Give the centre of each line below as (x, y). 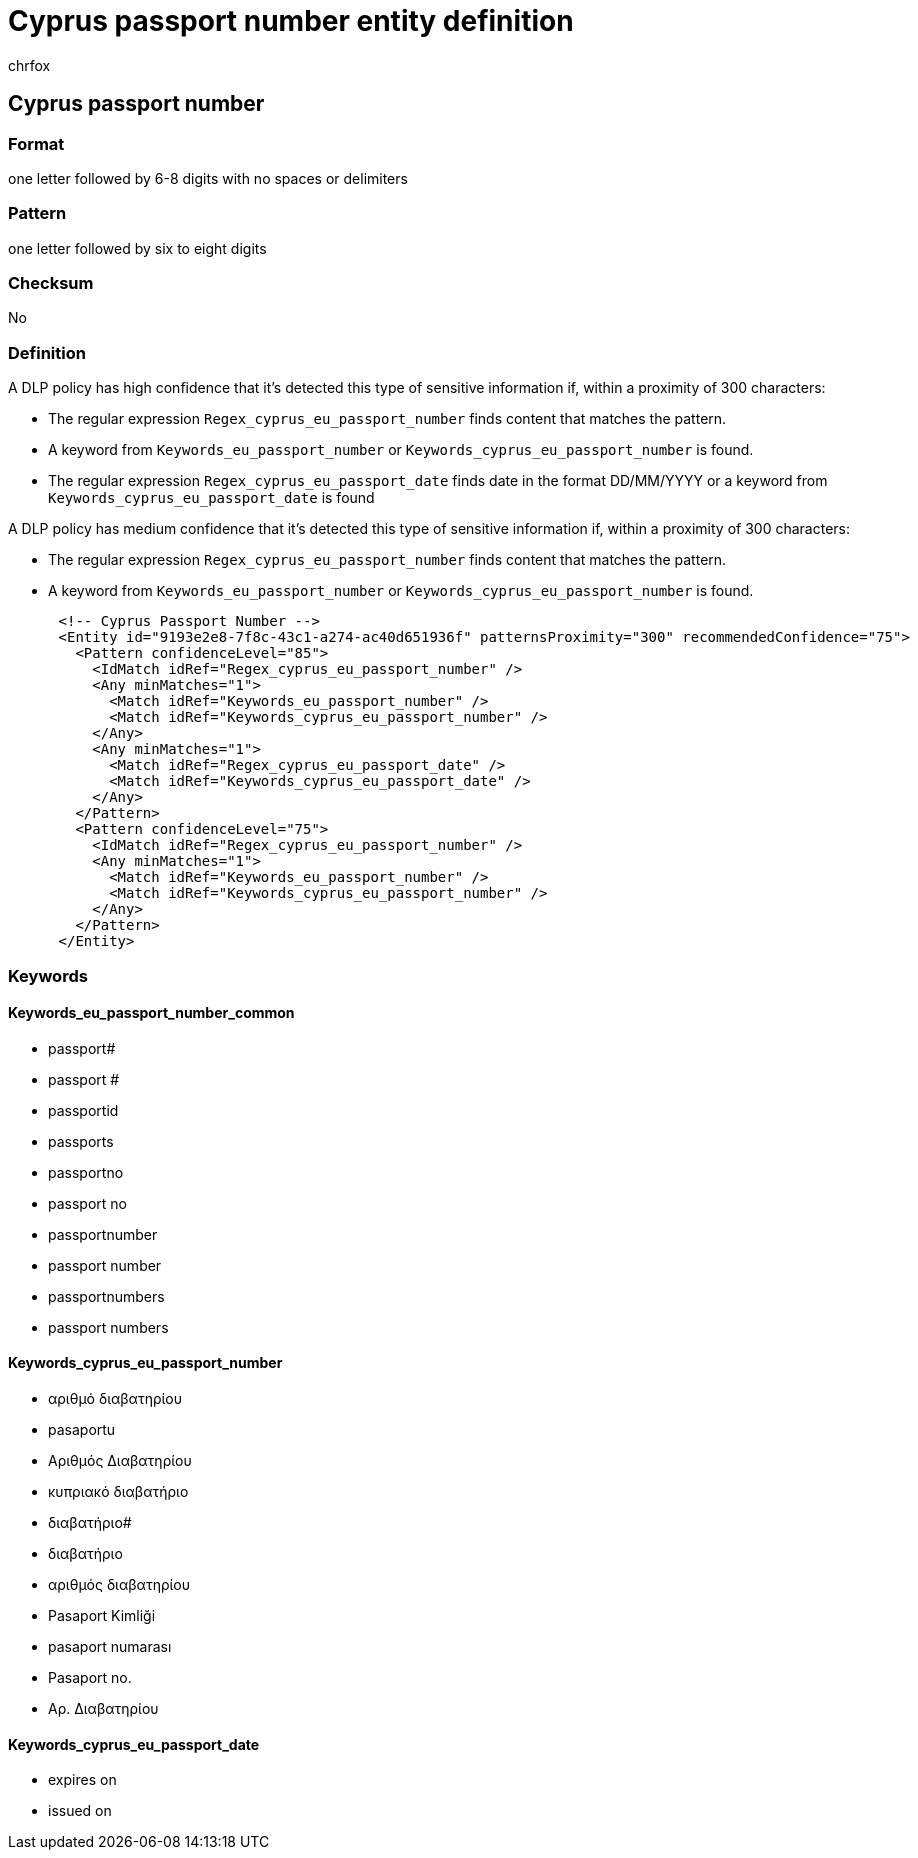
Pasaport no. (90, 1678)
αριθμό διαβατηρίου (115, 1399)
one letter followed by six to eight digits (137, 248)
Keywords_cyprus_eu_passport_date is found (211, 498)
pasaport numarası (110, 1647)
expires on (82, 1780)
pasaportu (82, 1430)
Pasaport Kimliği (102, 1616)
